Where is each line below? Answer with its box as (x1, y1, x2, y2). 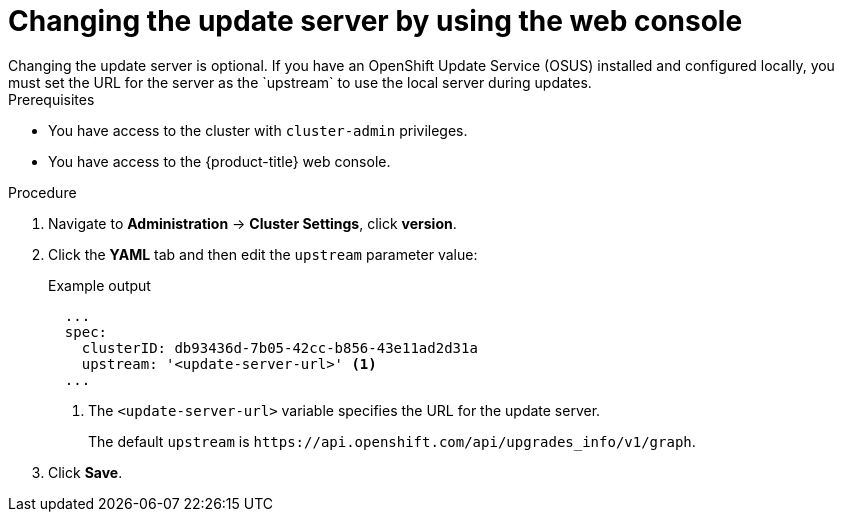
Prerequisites (8, 90, 95, 108)
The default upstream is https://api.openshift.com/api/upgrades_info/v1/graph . (88, 432, 696, 450)
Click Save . (48, 463, 123, 481)
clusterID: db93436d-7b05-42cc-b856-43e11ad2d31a (81, 339, 478, 356)
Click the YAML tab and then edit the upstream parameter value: (48, 245, 478, 263)
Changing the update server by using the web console (8, 4, 743, 38)
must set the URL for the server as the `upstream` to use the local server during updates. (8, 73, 592, 91)
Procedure (8, 183, 77, 201)
